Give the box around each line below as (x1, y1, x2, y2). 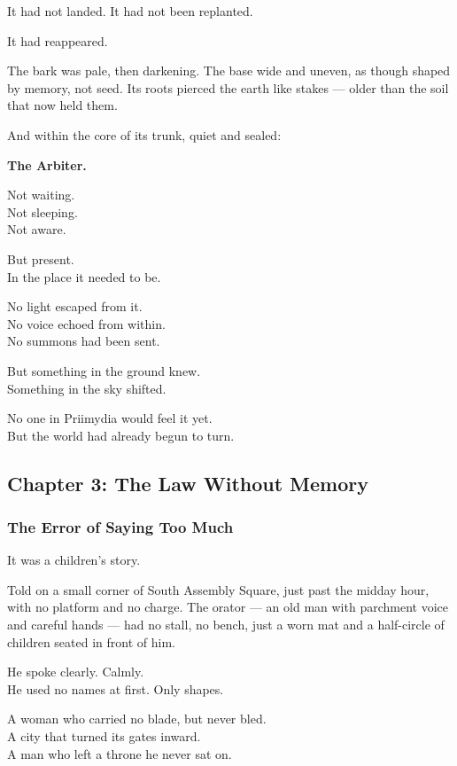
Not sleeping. (7, 202, 78, 221)
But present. (7, 249, 74, 268)
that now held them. (7, 96, 118, 114)
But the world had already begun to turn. (7, 426, 235, 444)
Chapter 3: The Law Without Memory (7, 469, 369, 496)
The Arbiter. (7, 155, 87, 174)
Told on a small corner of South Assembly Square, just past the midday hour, (7, 580, 430, 598)
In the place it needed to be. (7, 267, 161, 285)
